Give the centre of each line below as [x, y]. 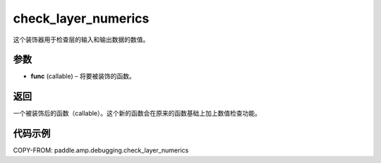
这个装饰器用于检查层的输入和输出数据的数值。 [81, 40]
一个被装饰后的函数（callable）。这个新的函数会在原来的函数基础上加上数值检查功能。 [137, 114]
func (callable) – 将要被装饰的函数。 [83, 76]
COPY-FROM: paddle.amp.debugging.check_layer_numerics [101, 150]
